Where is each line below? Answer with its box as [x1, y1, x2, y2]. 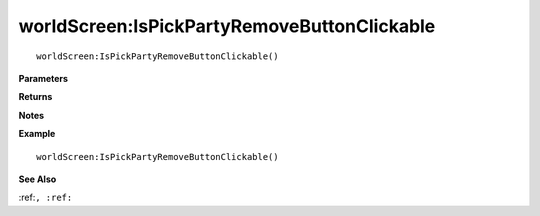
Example [18, 128, 56, 140]
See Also [18, 173, 57, 185]
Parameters [18, 72, 69, 84]
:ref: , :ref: [18, 191, 73, 204]
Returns [18, 91, 53, 103]
